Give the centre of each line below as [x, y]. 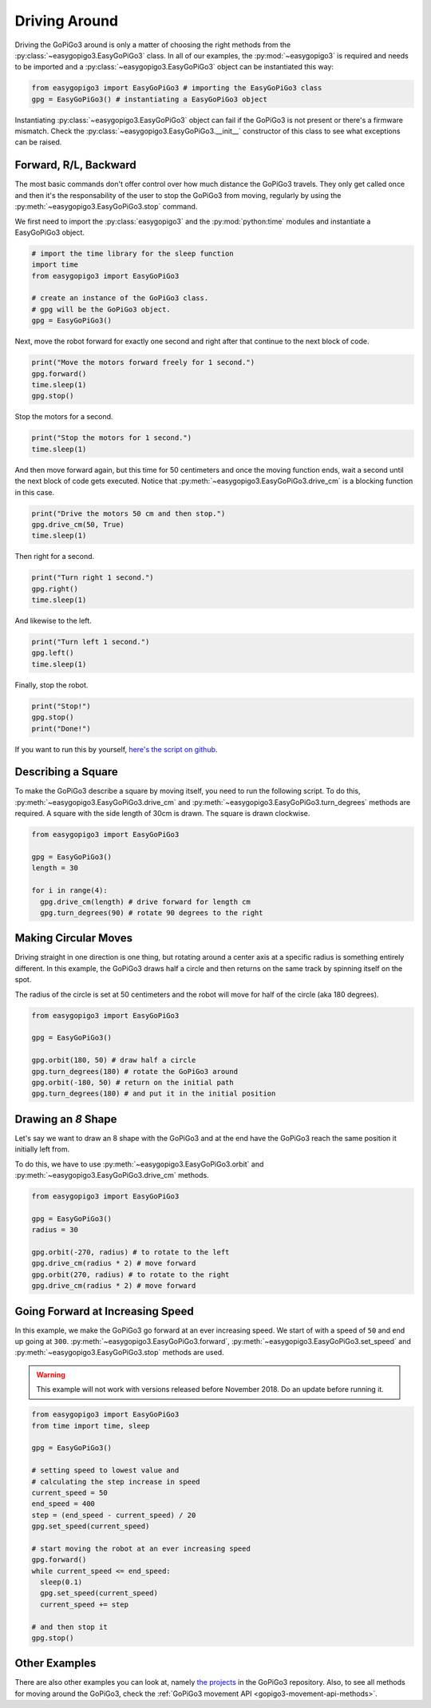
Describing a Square [67, 772]
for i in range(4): [69, 891]
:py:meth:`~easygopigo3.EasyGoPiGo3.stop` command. [106, 207]
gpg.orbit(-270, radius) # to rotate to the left [130, 1252]
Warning [51, 1374]
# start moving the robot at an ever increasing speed [141, 1548]
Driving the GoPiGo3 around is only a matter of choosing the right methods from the [153, 45]
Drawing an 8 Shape [66, 1119]
